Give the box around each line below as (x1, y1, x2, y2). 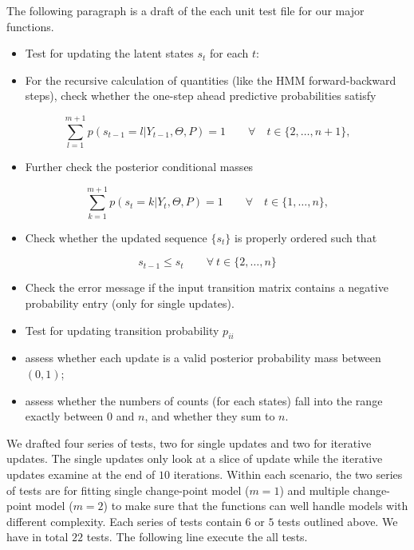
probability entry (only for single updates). (25, 295, 235, 311)
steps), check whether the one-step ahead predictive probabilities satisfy (25, 87, 377, 104)
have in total (6, 528, 69, 545)
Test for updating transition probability (25, 321, 219, 338)
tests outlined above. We (278, 512, 398, 529)
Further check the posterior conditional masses (25, 158, 254, 175)
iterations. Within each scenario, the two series (173, 465, 403, 482)
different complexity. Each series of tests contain (6, 512, 242, 529)
